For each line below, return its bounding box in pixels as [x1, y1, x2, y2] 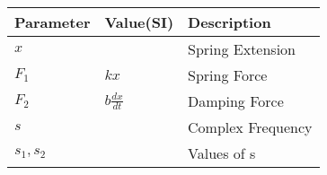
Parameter [14, 12, 91, 32]
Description [188, 12, 271, 32]
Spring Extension [188, 39, 296, 59]
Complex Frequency [188, 117, 313, 137]
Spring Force [188, 65, 268, 85]
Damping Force [188, 91, 284, 111]
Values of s [188, 143, 256, 163]
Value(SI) [104, 12, 174, 32]
